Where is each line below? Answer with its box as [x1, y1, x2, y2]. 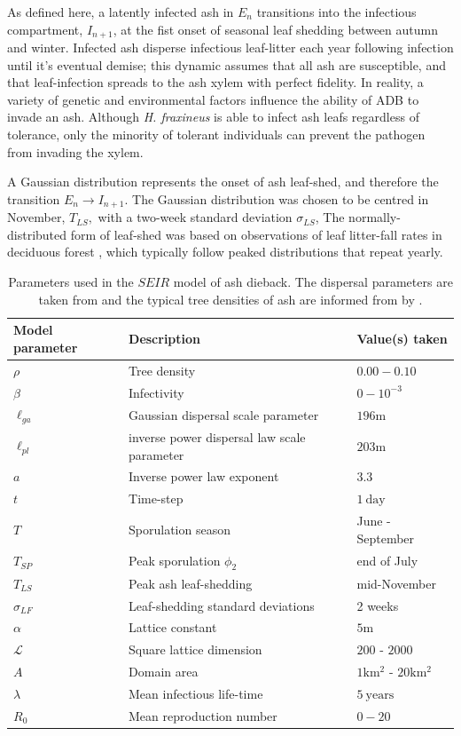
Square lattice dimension [129, 640, 262, 659]
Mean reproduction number [129, 706, 277, 724]
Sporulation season [129, 519, 230, 538]
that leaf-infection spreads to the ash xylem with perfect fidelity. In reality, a [7, 73, 424, 91]
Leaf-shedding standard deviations [129, 596, 315, 614]
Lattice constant [129, 618, 217, 637]
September [356, 528, 415, 547]
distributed [7, 225, 67, 243]
